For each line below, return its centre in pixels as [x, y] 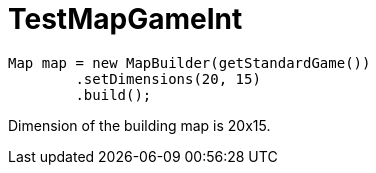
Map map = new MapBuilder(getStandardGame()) [189, 62]
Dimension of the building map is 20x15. [139, 125]
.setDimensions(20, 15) [168, 78]
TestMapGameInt [125, 19]
